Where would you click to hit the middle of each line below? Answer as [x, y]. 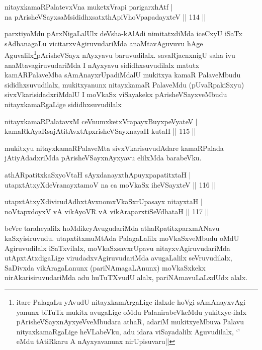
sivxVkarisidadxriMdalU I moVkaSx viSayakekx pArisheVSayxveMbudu [116, 94]
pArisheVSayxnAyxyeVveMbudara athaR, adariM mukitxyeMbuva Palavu [130, 322]
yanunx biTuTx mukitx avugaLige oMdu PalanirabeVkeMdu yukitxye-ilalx [131, 312]
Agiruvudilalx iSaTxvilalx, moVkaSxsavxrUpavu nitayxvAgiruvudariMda [117, 248]
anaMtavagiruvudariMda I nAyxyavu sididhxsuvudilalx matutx [102, 65]
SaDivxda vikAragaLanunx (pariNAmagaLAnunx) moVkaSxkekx [105, 267]
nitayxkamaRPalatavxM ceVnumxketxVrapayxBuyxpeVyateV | [101, 121]
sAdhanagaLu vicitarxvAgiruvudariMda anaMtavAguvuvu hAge [104, 43]
